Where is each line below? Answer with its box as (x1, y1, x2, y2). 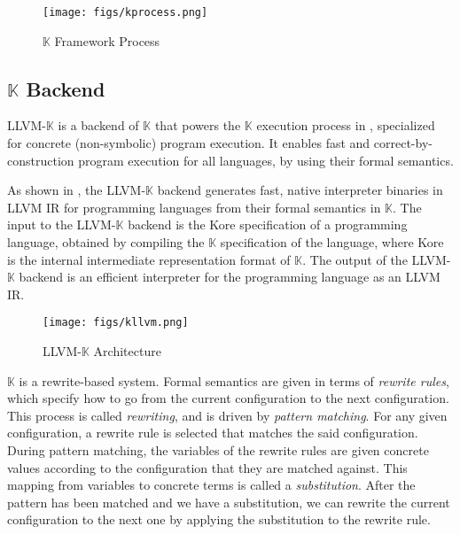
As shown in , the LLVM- (7, 181, 146, 199)
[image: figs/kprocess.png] (43, 6, 208, 19)
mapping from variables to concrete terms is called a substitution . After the (7, 476, 416, 494)
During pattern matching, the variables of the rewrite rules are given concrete (7, 441, 429, 460)
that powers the (154, 116, 241, 135)
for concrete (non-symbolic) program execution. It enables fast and (7, 134, 370, 152)
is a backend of (58, 116, 139, 135)
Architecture (93, 342, 161, 360)
